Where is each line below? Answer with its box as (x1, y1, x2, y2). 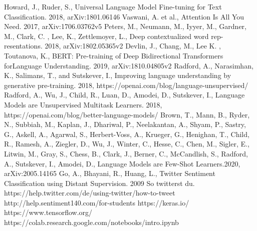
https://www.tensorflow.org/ (4, 207, 93, 217)
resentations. (4, 40, 43, 51)
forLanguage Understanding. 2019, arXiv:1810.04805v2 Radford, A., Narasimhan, (4, 60, 253, 70)
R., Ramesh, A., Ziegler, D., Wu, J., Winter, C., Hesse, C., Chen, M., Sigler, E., (4, 138, 249, 149)
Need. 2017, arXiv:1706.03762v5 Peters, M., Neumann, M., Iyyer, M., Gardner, (4, 21, 246, 31)
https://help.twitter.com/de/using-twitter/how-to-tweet (4, 187, 175, 198)
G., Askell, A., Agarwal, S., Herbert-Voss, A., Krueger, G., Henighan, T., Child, (4, 128, 249, 139)
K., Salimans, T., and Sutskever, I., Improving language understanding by (4, 70, 231, 80)
